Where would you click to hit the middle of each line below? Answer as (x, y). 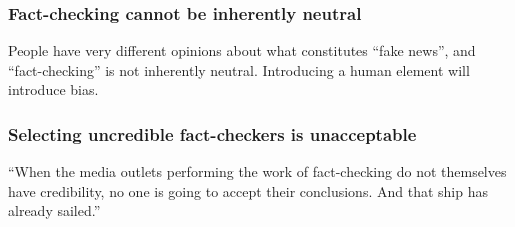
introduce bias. (53, 89)
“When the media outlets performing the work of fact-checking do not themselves (257, 171)
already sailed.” (54, 210)
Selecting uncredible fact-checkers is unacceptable (212, 133)
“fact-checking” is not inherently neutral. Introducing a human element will (239, 69)
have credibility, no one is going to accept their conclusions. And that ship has (248, 190)
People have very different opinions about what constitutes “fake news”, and (242, 50)
